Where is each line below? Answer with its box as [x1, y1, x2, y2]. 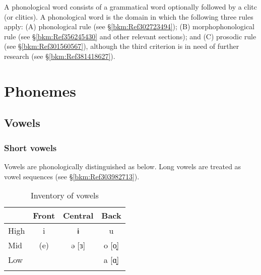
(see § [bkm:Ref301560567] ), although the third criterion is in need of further [4, 41, 239, 51]
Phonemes [4, 80, 76, 101]
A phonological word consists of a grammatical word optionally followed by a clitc [4, 2, 257, 12]
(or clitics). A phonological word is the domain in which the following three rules [4, 11, 253, 22]
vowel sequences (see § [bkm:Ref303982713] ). [4, 171, 140, 181]
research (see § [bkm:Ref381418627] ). [4, 50, 115, 61]
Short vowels [4, 141, 57, 154]
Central [63, 210, 94, 222]
